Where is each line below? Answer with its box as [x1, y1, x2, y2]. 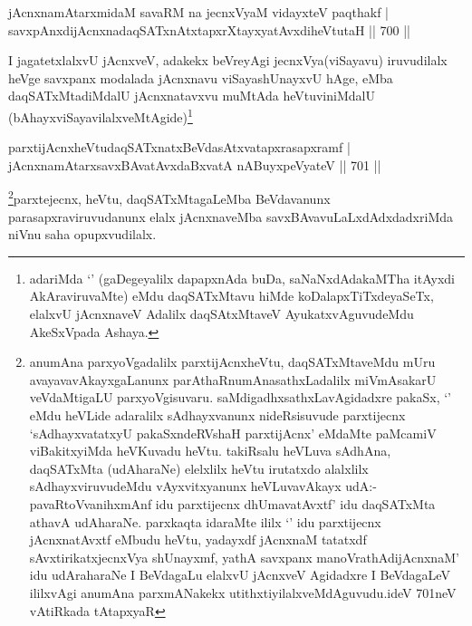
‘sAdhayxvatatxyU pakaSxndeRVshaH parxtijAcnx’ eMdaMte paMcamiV [29, 423, 437, 442]
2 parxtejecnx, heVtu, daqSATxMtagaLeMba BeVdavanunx [8, 187, 331, 208]
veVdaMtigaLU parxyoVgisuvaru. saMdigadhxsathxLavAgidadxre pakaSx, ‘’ [29, 388, 451, 407]
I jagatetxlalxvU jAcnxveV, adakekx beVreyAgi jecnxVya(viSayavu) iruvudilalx [8, 51, 448, 70]
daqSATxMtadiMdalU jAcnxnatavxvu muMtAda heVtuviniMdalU [8, 86, 375, 105]
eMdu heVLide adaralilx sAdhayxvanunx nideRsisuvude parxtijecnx [29, 406, 406, 424]
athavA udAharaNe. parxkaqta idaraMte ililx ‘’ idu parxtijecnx [29, 512, 381, 531]
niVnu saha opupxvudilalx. [8, 225, 157, 244]
